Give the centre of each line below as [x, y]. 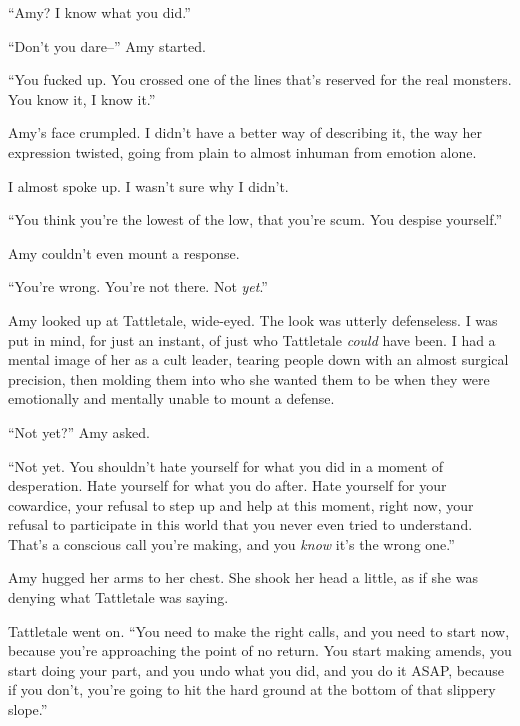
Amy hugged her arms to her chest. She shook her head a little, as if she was [243, 577]
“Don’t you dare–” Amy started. [107, 45]
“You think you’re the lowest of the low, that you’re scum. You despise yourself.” [255, 219]
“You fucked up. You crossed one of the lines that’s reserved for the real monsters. [260, 79]
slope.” [28, 709]
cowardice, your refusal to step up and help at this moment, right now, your [241, 504]
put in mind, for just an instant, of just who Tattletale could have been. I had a [252, 339]
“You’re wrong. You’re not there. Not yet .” [138, 286]
